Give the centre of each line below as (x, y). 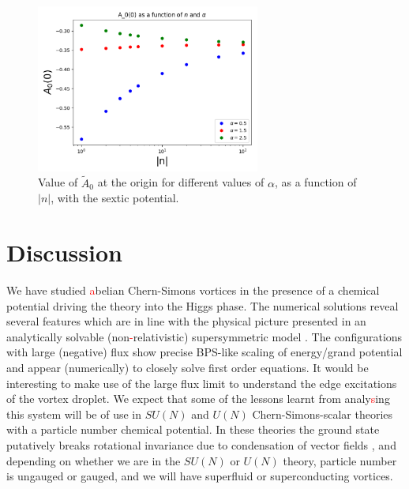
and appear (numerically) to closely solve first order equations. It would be (188, 367)
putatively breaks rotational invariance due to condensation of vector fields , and (201, 444)
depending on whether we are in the (94, 460)
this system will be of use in (74, 414)
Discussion (64, 252)
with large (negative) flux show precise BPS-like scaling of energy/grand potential (204, 352)
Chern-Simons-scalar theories (323, 414)
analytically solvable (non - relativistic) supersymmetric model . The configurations (204, 336)
